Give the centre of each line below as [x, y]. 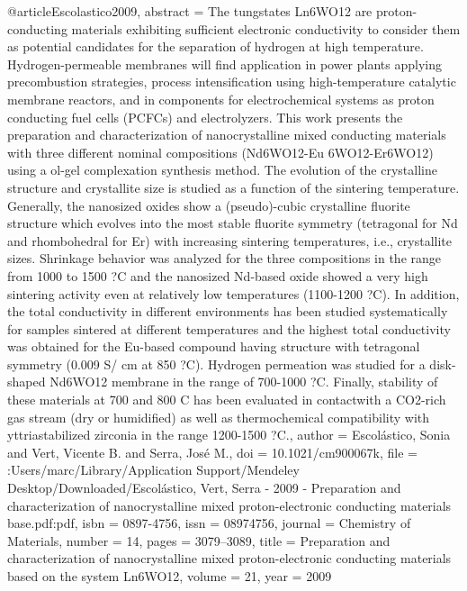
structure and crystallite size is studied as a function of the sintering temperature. [233, 187]
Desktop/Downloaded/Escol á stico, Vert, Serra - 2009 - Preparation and [204, 488]
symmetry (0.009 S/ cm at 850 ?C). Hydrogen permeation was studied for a [216, 364]
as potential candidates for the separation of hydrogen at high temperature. [216, 46]
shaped [27, 382]
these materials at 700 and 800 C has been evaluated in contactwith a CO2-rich [227, 400]
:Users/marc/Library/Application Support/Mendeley [153, 470]
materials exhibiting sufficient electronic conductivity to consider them [266, 28]
